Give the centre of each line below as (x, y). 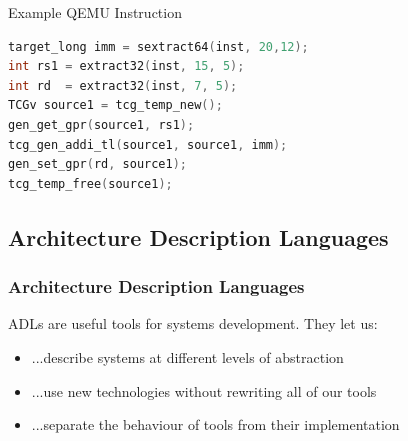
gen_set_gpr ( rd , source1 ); (98, 164)
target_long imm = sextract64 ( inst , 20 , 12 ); (158, 46)
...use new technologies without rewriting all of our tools (204, 390)
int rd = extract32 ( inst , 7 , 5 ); (123, 85)
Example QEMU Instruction (95, 12)
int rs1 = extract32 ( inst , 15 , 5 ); (126, 66)
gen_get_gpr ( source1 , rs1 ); (101, 124)
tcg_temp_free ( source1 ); (90, 183)
